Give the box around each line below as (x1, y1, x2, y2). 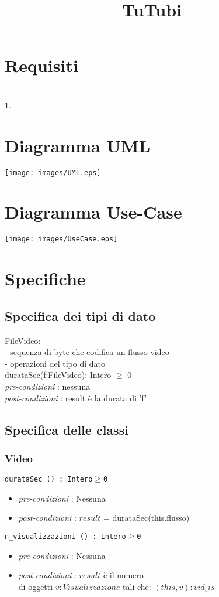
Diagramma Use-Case (5, 200, 182, 224)
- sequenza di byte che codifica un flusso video (5, 346, 169, 358)
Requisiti (5, 53, 78, 77)
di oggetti (18, 580, 53, 592)
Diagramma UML (5, 133, 151, 157)
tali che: (123, 580, 151, 592)
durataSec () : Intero (5, 475, 93, 484)
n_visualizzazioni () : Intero (5, 533, 126, 541)
